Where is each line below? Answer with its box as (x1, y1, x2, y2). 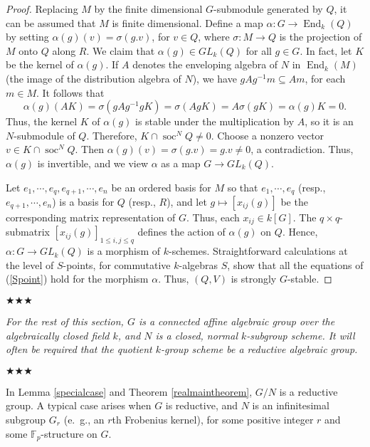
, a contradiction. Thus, (250, 142, 354, 157)
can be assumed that (6, 15, 96, 30)
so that (227, 179, 258, 194)
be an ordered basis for (111, 179, 211, 194)
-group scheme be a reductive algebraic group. (161, 342, 358, 357)
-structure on (41, 426, 97, 441)
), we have (192, 70, 237, 85)
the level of (6, 257, 54, 272)
